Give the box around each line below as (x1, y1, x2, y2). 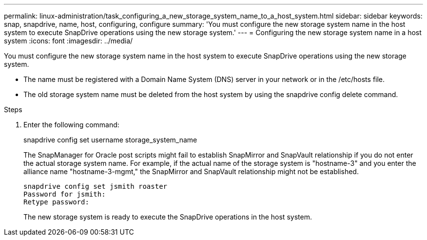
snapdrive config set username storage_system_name (23, 136, 197, 144)
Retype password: (23, 198, 89, 206)
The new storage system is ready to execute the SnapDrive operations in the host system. (23, 213, 312, 221)
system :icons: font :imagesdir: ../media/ (4, 37, 133, 45)
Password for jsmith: (23, 190, 106, 198)
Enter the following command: (23, 120, 119, 129)
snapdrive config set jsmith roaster (23, 182, 168, 190)
